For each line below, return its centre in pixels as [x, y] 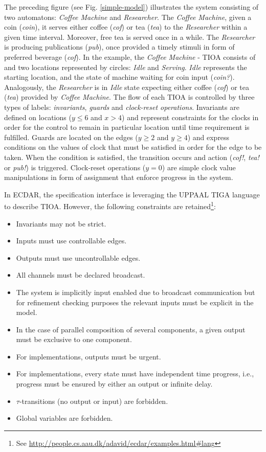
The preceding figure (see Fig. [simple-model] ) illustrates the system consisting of [131, 7]
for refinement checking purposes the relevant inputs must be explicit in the [135, 302]
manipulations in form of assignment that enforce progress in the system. [119, 177]
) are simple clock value [199, 167]
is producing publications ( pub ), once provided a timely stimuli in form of [119, 47]
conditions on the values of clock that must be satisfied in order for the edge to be [133, 147]
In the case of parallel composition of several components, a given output [131, 329]
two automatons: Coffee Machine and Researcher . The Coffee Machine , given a [128, 17]
